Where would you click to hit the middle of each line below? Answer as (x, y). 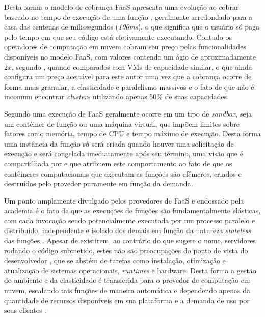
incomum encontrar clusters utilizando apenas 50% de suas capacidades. (117, 96)
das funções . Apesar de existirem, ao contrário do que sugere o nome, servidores (130, 240)
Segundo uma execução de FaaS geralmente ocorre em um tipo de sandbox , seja (128, 113)
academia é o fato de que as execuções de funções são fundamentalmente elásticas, (132, 210)
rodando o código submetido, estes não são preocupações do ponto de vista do (126, 250)
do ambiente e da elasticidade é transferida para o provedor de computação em (127, 280)
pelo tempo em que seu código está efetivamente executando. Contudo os (118, 36)
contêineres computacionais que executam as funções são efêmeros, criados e (123, 173)
